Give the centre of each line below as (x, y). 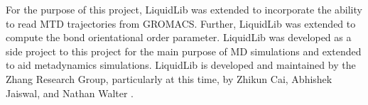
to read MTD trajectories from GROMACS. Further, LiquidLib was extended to (181, 23)
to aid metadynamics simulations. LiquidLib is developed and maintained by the (181, 65)
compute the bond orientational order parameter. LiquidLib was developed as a (179, 37)
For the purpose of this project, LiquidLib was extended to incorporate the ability (184, 9)
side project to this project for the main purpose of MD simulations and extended (184, 51)
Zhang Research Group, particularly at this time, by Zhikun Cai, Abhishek (169, 78)
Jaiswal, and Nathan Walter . (70, 93)
